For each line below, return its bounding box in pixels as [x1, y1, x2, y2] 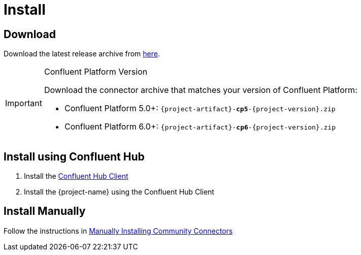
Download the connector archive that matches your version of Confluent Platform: [44, 85, 357, 95]
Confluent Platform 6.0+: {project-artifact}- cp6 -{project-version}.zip [64, 121, 336, 132]
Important [5, 98, 42, 109]
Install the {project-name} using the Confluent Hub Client [24, 187, 214, 197]
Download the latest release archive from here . [4, 49, 160, 58]
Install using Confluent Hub [4, 150, 145, 163]
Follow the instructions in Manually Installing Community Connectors [4, 226, 233, 235]
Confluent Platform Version [44, 67, 148, 77]
